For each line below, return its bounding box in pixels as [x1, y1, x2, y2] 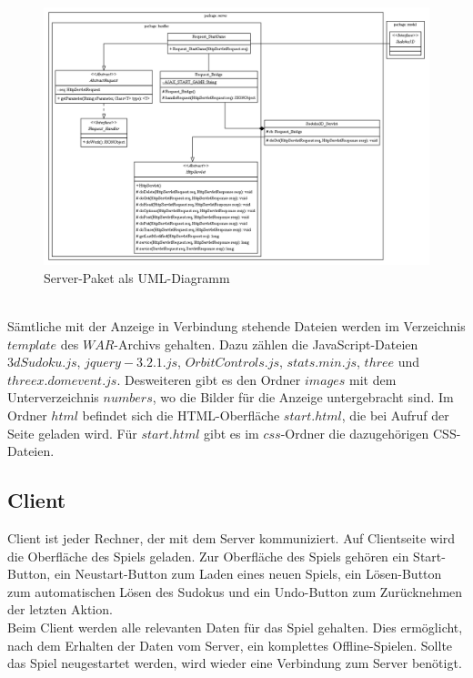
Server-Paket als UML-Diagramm [44, 268, 230, 287]
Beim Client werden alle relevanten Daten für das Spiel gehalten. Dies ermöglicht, [7, 617, 463, 636]
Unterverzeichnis [7, 388, 99, 407]
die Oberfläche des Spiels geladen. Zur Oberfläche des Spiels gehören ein [7, 546, 409, 565]
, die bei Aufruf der [341, 405, 449, 424]
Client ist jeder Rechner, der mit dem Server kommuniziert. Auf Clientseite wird [7, 528, 456, 547]
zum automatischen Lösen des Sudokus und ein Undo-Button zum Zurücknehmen [7, 582, 463, 601]
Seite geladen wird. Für [7, 423, 137, 442]
